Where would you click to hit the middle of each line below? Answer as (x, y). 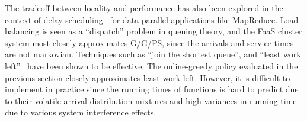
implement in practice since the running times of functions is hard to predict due (152, 89)
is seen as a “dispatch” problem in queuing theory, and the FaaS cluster (172, 31)
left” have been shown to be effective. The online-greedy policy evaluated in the (151, 65)
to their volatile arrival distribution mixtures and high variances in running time (151, 100)
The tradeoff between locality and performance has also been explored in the (144, 8)
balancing (22, 31)
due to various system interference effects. (81, 112)
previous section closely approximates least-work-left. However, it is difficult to (148, 77)
